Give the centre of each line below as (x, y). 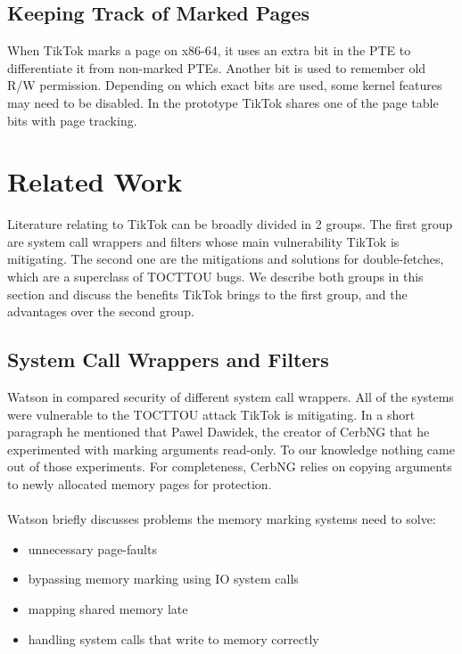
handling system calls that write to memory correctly (173, 638)
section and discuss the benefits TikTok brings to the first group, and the (207, 294)
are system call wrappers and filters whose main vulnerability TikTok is (203, 241)
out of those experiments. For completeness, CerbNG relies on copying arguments (230, 466)
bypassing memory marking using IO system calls (163, 579)
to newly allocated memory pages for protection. (140, 484)
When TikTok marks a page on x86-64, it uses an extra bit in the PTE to (209, 50)
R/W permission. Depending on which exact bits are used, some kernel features (225, 85)
